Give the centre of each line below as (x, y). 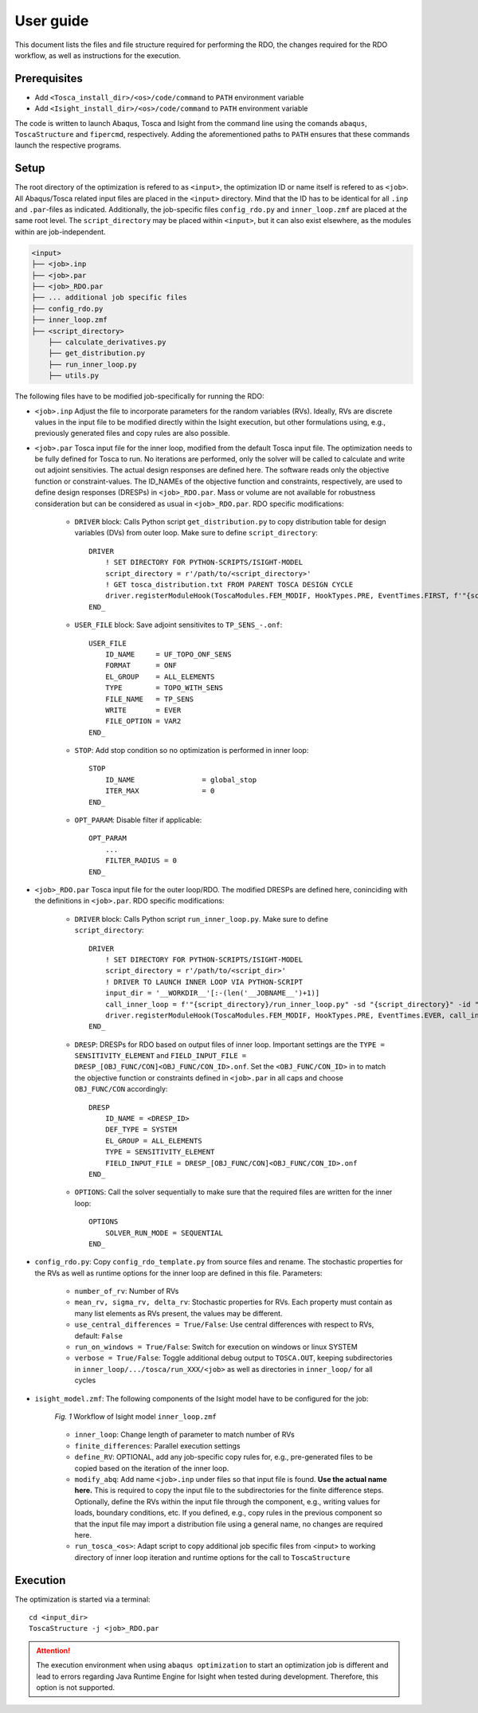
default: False (99, 1335)
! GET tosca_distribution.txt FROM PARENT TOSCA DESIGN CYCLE (229, 584)
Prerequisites (49, 78)
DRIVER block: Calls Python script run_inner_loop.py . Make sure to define (202, 919)
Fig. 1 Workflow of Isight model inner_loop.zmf (135, 1417)
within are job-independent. (61, 232)
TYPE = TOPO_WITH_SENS (164, 688)
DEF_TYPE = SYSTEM (141, 1130)
